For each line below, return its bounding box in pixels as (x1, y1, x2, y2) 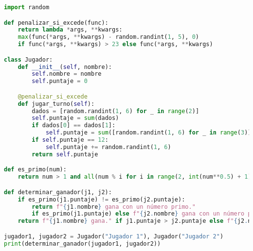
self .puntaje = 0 (32, 78, 88, 85)
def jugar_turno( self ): (18, 100, 95, 107)
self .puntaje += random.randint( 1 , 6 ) (45, 143, 171, 151)
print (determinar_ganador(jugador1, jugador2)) (4, 240, 161, 247)
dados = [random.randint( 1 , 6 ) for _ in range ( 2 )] (32, 107, 199, 115)
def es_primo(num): (4, 166, 67, 173)
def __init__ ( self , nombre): (18, 63, 112, 70)
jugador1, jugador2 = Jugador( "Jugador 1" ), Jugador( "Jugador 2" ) (4, 233, 224, 240)
